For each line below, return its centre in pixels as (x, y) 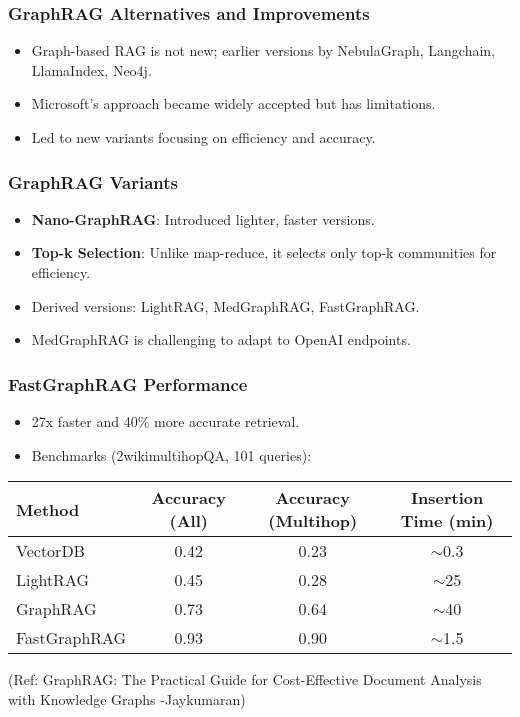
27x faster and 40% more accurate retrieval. (165, 421)
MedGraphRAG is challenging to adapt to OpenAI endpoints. (221, 339)
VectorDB (50, 551)
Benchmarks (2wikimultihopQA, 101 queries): (171, 454)
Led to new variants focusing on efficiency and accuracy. (203, 137)
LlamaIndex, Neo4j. (91, 69)
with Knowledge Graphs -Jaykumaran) (127, 698)
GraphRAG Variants (93, 181)
